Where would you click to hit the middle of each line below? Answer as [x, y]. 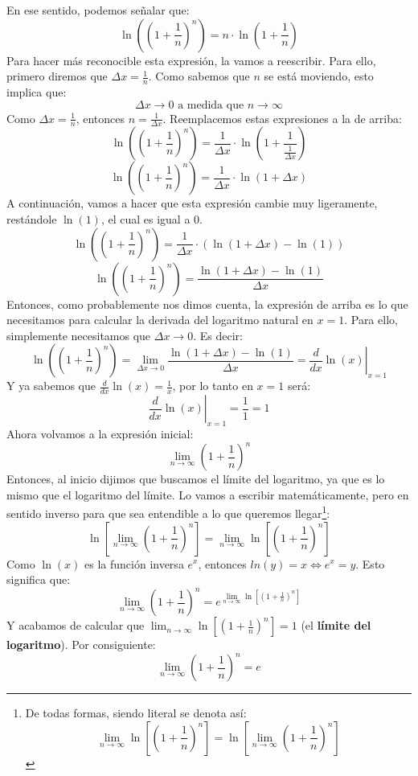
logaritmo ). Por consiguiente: [81, 645]
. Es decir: [218, 335]
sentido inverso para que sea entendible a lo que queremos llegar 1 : [168, 512]
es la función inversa [134, 563]
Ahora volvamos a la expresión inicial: [100, 434]
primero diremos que [57, 76]
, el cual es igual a [145, 219]
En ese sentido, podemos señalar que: [98, 10]
